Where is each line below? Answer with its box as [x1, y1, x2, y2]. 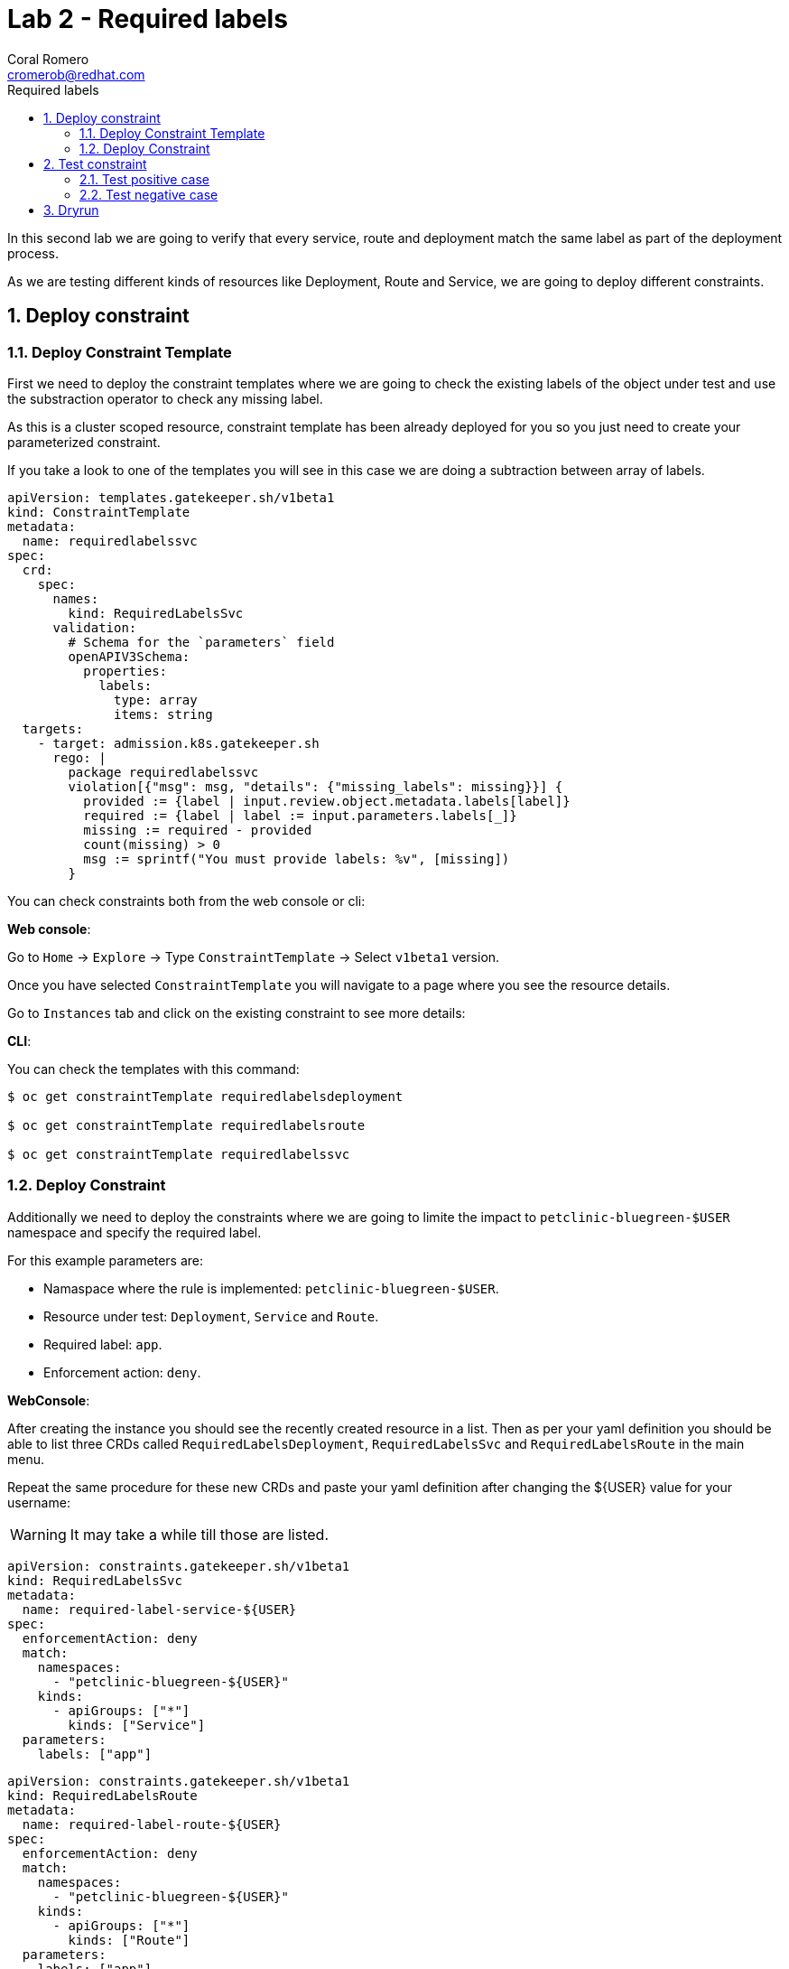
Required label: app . [43, 1336, 162, 1352]
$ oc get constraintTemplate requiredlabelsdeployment [7, 1088, 404, 1104]
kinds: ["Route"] [68, 1932, 190, 1947]
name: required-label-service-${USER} [22, 1601, 297, 1617]
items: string [114, 706, 213, 722]
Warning [10, 1525, 67, 1544]
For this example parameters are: [7, 1252, 203, 1268]
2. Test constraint [43, 155, 147, 172]
